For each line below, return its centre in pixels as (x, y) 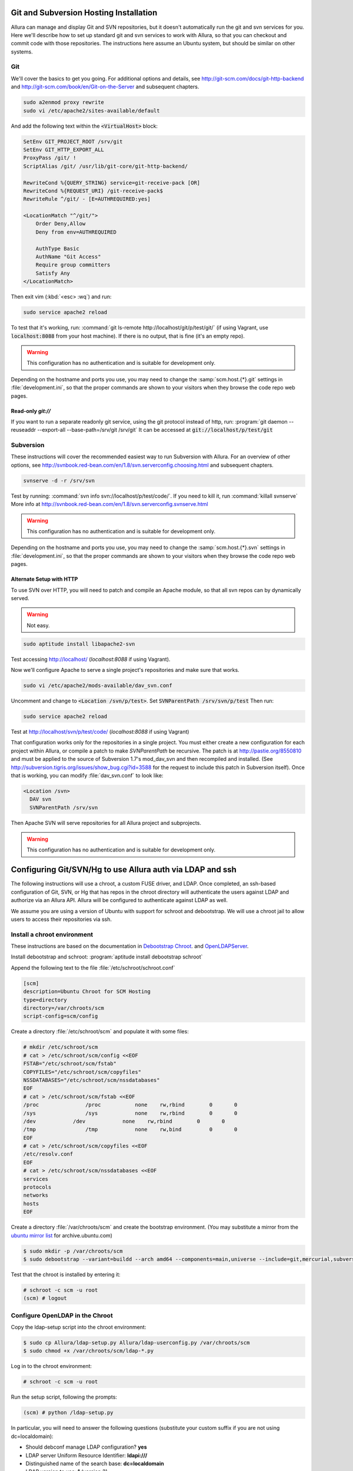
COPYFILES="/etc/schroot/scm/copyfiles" (82, 1072)
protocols (37, 1187)
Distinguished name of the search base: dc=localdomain (95, 1463)
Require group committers (73, 265)
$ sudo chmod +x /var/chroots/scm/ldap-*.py (89, 1351)
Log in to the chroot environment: (51, 1366)
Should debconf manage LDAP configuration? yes (86, 1447)
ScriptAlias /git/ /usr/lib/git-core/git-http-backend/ (106, 166)
